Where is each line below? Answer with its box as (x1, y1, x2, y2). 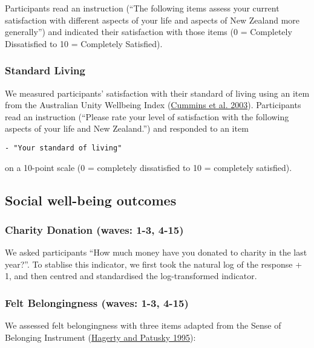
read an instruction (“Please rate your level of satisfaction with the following (5, 110, 289, 123)
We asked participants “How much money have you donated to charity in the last (5, 246, 307, 259)
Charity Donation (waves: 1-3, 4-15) (5, 222, 184, 237)
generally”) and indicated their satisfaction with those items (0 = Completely (5, 25, 292, 38)
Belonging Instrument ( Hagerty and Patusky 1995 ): (5, 330, 196, 343)
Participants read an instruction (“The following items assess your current (5, 2, 280, 14)
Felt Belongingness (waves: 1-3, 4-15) (5, 295, 189, 310)
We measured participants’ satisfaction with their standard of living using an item (5, 86, 310, 99)
